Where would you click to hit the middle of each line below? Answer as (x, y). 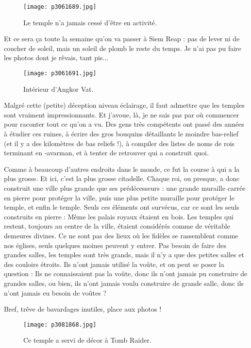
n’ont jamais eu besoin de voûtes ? (55, 292)
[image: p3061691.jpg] (60, 74)
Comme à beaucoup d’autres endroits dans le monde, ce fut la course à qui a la (122, 169)
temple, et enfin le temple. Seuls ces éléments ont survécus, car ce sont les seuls (122, 207)
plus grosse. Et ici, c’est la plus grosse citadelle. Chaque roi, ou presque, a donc (122, 178)
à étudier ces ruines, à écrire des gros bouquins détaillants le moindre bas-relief (121, 134)
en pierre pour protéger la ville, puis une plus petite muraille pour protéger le (119, 197)
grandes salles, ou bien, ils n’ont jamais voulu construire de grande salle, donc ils (124, 283)
